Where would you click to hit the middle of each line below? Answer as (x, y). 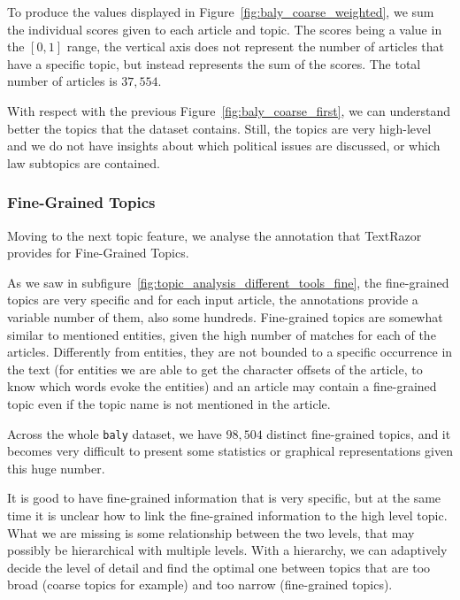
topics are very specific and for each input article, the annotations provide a (213, 300)
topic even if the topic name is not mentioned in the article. (169, 403)
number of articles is (62, 81)
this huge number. (56, 468)
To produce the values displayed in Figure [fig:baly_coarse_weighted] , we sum (221, 12)
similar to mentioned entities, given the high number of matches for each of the (222, 334)
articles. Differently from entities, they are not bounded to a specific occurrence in (230, 352)
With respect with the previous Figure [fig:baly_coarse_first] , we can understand (229, 110)
